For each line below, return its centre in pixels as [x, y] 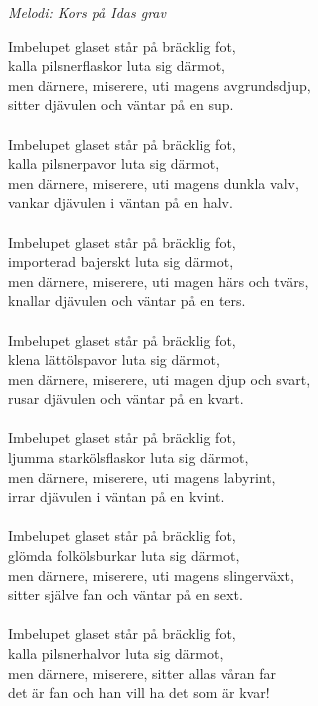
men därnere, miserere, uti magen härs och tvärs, [158, 280]
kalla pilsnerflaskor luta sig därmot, [116, 65]
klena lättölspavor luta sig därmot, [114, 359]
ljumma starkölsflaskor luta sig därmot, [128, 457]
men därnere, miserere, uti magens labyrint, [142, 476]
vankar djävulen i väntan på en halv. [120, 202]
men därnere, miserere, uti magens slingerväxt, [151, 574]
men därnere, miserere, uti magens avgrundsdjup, [159, 84]
